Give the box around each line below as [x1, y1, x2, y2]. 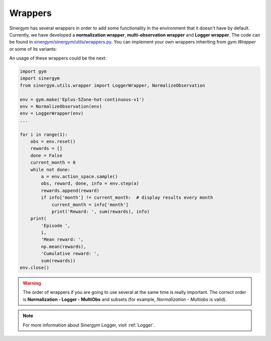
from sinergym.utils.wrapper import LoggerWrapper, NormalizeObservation [20, 83, 205, 88]
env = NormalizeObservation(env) [20, 104, 102, 110]
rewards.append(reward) [41, 188, 100, 193]
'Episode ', [41, 223, 70, 228]
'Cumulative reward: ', [41, 251, 100, 256]
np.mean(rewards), [41, 243, 86, 249]
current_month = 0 [30, 160, 76, 165]
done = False [30, 153, 63, 158]
